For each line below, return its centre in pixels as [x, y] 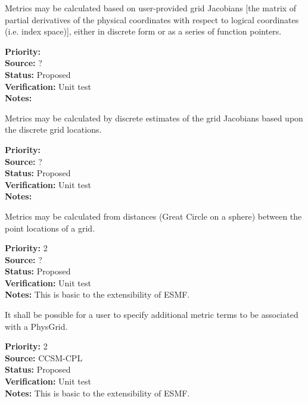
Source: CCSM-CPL [44, 357]
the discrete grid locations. [53, 129]
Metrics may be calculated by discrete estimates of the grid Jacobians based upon [154, 118]
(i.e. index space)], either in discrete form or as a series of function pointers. [143, 31]
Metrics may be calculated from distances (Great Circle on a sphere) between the [153, 216]
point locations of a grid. [50, 228]
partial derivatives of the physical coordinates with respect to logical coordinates [152, 19]
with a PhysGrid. [36, 326]
